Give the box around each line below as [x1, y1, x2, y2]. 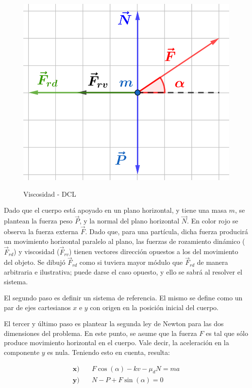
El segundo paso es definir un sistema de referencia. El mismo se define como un [4, 293, 243, 303]
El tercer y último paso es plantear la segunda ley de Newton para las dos [4, 318, 224, 329]
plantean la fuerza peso [4, 216, 73, 226]
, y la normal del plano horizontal [79, 216, 180, 226]
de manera [197, 257, 228, 267]
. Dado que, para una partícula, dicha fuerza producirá [85, 226, 248, 237]
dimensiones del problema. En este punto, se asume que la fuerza [4, 328, 197, 338]
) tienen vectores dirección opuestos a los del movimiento [69, 246, 238, 257]
